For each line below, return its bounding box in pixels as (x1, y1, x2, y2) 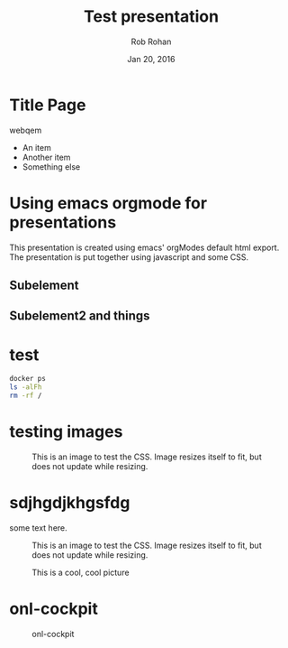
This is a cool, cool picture (31, 567, 130, 578)
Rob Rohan (130, 36, 172, 47)
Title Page (9, 95, 86, 115)
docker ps (9, 375, 47, 384)
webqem (9, 125, 42, 135)
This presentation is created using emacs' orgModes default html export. (9, 242, 280, 253)
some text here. (9, 522, 67, 533)
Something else (22, 161, 81, 172)
